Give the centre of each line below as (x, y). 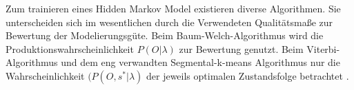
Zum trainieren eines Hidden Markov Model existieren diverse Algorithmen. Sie (173, 8)
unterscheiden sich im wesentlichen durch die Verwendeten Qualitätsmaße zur (169, 22)
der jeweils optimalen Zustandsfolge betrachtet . (247, 75)
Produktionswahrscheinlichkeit (70, 48)
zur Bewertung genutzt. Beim (241, 48)
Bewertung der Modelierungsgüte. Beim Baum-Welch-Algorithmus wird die (165, 35)
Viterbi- (323, 48)
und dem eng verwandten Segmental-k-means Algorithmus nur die (200, 62)
